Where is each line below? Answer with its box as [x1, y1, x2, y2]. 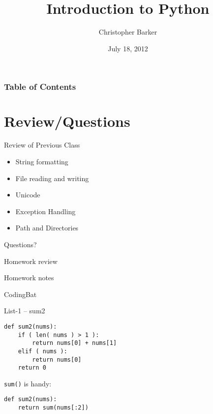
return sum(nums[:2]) [18, 404, 89, 412]
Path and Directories [15, 223, 79, 233]
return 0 [18, 364, 46, 372]
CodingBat [4, 289, 37, 299]
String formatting [15, 156, 68, 166]
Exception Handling [15, 206, 76, 216]
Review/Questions [4, 111, 130, 131]
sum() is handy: [4, 378, 52, 388]
